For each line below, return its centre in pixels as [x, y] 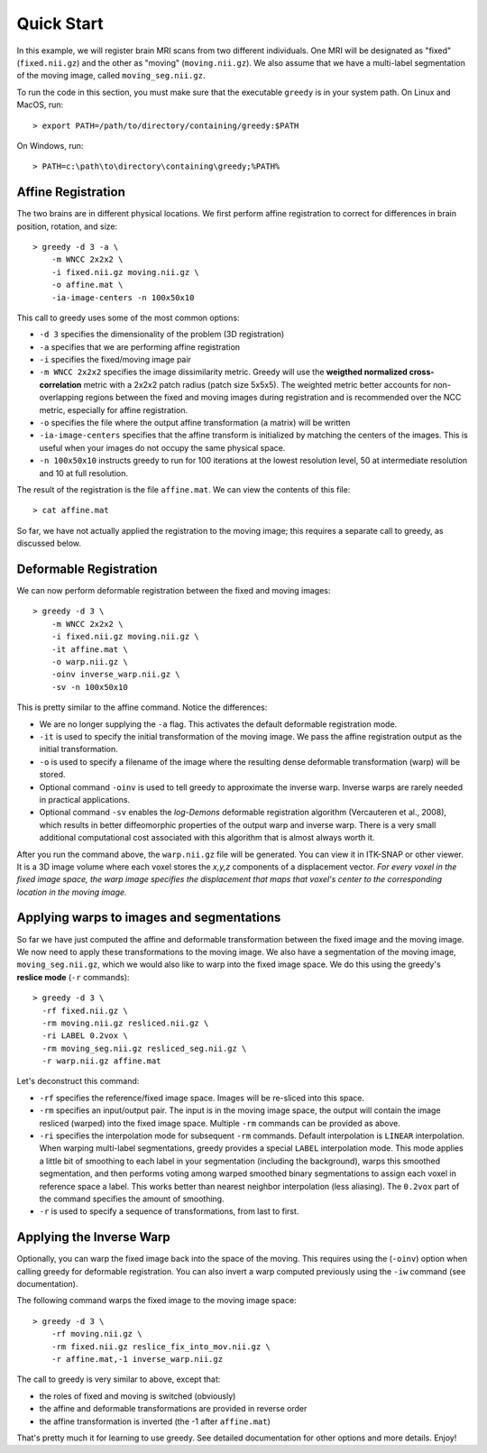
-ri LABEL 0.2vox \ [85, 1036]
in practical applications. [85, 799]
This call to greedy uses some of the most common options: [128, 317]
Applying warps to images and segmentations [149, 918]
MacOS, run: [40, 105]
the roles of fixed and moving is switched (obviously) [138, 1396]
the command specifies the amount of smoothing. [132, 1199]
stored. [53, 775]
